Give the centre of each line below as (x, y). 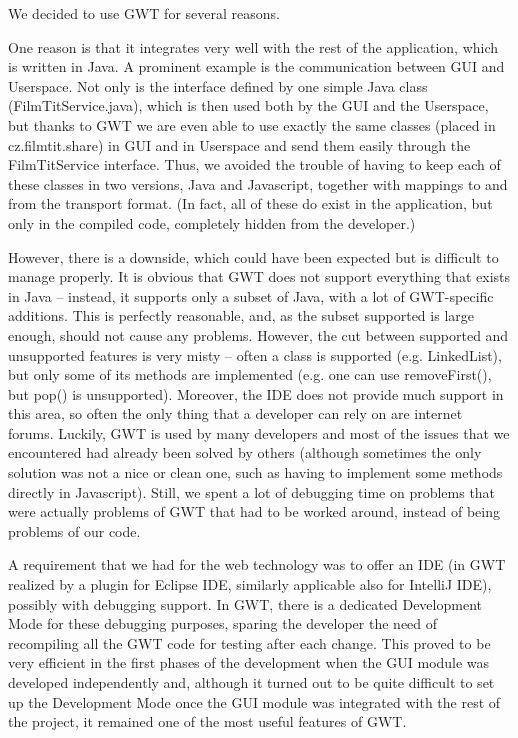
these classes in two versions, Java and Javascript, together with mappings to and (258, 183)
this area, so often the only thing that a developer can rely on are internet (235, 413)
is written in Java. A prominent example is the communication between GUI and (256, 66)
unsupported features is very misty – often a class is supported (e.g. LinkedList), (255, 354)
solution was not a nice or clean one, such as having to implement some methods (255, 472)
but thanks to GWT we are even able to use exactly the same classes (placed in (252, 124)
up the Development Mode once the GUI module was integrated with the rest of (254, 701)
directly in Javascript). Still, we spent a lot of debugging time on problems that (252, 491)
